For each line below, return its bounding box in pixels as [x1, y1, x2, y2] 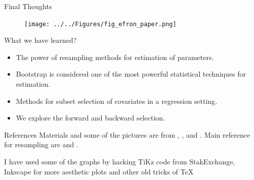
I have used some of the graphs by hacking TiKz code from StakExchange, [4, 156, 235, 166]
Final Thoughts [4, 1, 52, 11]
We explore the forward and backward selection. [16, 112, 165, 123]
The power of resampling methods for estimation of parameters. [16, 51, 214, 62]
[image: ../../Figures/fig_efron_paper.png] [24, 20, 177, 28]
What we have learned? [4, 35, 77, 45]
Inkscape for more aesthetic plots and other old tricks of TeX [4, 166, 194, 176]
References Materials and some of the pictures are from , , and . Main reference [4, 129, 250, 140]
